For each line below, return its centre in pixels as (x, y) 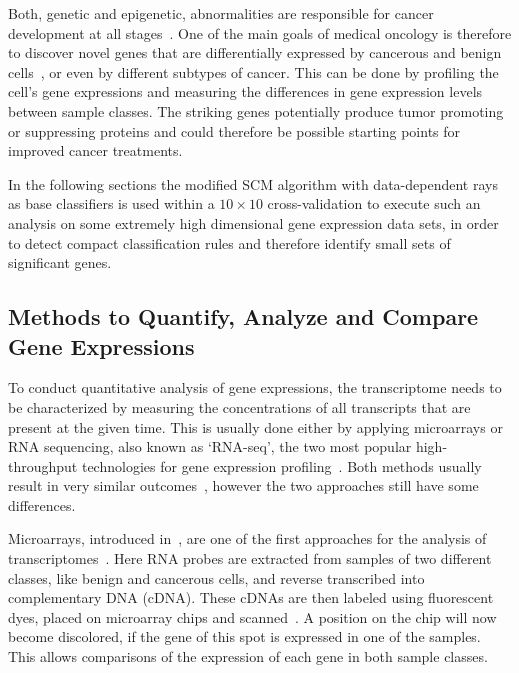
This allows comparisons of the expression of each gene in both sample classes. (248, 656)
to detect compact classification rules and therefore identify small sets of (229, 242)
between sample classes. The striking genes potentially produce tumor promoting (256, 110)
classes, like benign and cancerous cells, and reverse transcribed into (216, 577)
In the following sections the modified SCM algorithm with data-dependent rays (253, 183)
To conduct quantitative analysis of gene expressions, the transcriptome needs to (255, 387)
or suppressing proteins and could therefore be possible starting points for (234, 130)
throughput (43, 465)
